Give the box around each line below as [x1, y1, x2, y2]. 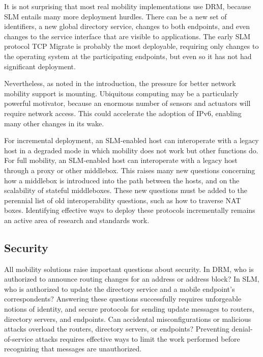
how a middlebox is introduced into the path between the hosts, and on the [4, 175, 240, 185]
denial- [231, 323, 253, 334]
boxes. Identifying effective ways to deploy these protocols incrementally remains [4, 205, 255, 215]
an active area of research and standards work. [4, 214, 150, 225]
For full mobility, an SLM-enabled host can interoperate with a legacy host [4, 155, 238, 166]
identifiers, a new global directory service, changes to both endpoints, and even [4, 21, 250, 32]
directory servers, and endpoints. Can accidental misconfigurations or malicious [4, 313, 251, 324]
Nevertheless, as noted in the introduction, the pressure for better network [4, 78, 236, 89]
